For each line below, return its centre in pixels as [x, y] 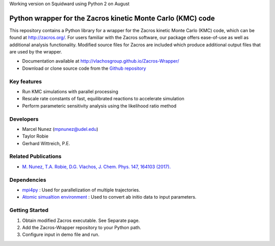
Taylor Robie [35, 136]
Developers [24, 119]
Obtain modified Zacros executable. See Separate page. [81, 220]
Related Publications [36, 156]
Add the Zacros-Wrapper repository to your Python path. [82, 227]
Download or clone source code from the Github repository [84, 68]
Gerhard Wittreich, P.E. [46, 143]
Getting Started [29, 210]
